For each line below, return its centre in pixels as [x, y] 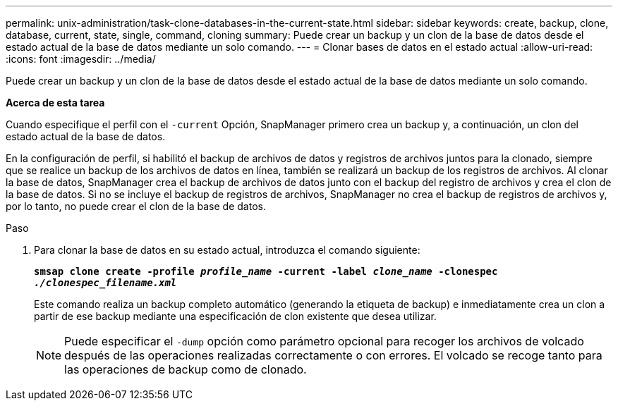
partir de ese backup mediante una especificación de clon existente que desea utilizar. [235, 316]
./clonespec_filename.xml [105, 283]
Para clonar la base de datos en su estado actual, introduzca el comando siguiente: [227, 250]
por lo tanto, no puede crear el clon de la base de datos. [136, 206]
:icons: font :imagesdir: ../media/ [81, 59]
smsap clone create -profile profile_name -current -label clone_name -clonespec [266, 271]
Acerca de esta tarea [55, 103]
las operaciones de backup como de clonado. [186, 369]
